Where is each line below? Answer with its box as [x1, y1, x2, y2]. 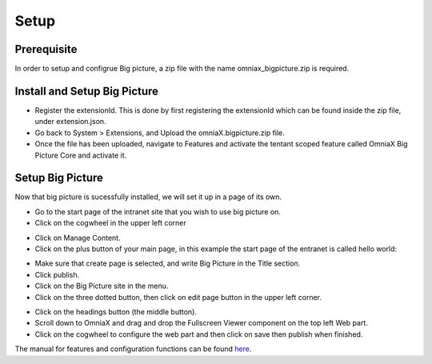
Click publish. [34, 270, 80, 279]
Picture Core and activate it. [34, 150, 127, 160]
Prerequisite [14, 42, 78, 56]
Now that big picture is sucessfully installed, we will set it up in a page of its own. [14, 192, 282, 202]
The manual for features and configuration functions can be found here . [14, 344, 252, 354]
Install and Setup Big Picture [14, 84, 159, 98]
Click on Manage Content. [34, 233, 121, 242]
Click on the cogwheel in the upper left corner [34, 218, 187, 228]
